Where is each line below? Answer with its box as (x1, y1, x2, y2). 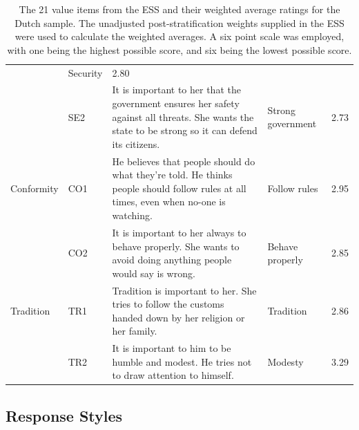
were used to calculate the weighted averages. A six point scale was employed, (14, 29, 345, 44)
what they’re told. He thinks (112, 167, 233, 182)
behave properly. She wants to (112, 239, 240, 253)
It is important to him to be (112, 341, 231, 355)
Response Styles (6, 404, 123, 426)
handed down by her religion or (112, 310, 245, 324)
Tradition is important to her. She (112, 283, 257, 297)
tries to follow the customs (112, 297, 224, 311)
